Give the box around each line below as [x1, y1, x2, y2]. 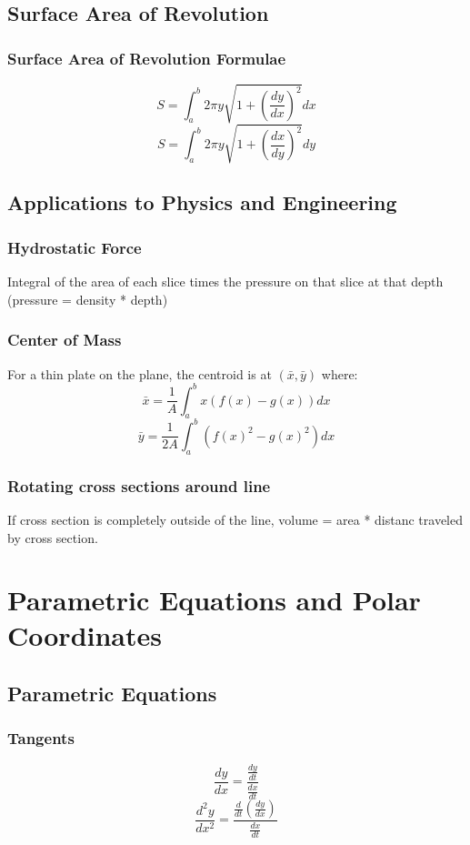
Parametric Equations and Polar [7, 581, 421, 619]
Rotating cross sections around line [7, 474, 271, 497]
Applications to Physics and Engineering [7, 188, 397, 216]
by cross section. [7, 528, 98, 547]
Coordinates [7, 617, 162, 654]
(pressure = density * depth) [7, 289, 168, 308]
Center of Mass [7, 328, 122, 351]
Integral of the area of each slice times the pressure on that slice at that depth [7, 272, 444, 291]
